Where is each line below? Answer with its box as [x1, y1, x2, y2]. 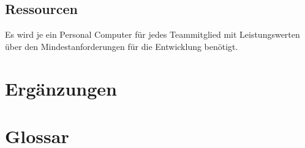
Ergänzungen [5, 76, 117, 100]
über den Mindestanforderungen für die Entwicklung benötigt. [5, 40, 238, 52]
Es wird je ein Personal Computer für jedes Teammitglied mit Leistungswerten [5, 28, 300, 41]
